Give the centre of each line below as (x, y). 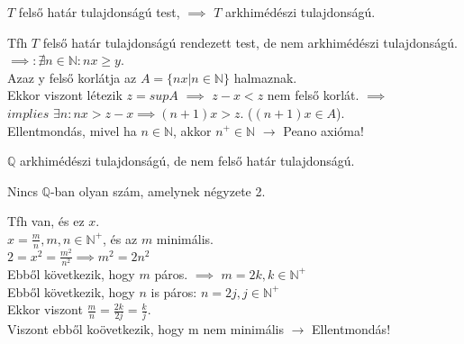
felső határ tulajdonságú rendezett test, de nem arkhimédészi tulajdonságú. (250, 42)
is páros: (174, 291)
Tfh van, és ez (46, 221)
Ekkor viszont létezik (65, 95)
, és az (120, 238)
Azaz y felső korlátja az (72, 77)
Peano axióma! (323, 130)
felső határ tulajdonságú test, (99, 12)
